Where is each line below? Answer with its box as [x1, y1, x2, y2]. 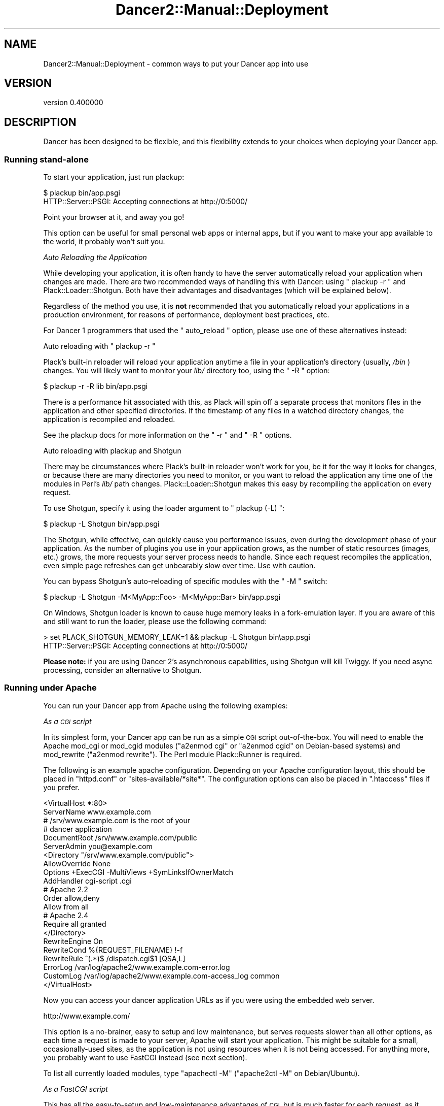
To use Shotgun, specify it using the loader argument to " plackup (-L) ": [43, 504, 285, 513]
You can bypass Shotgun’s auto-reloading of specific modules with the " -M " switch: [43, 577, 327, 586]
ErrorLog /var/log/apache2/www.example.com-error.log [43, 962, 230, 971]
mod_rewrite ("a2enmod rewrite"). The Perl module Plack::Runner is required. [43, 750, 302, 759]
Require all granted [43, 919, 106, 928]
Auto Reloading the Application [43, 253, 147, 262]
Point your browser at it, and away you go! [43, 213, 184, 222]
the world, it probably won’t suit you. [43, 237, 165, 246]
